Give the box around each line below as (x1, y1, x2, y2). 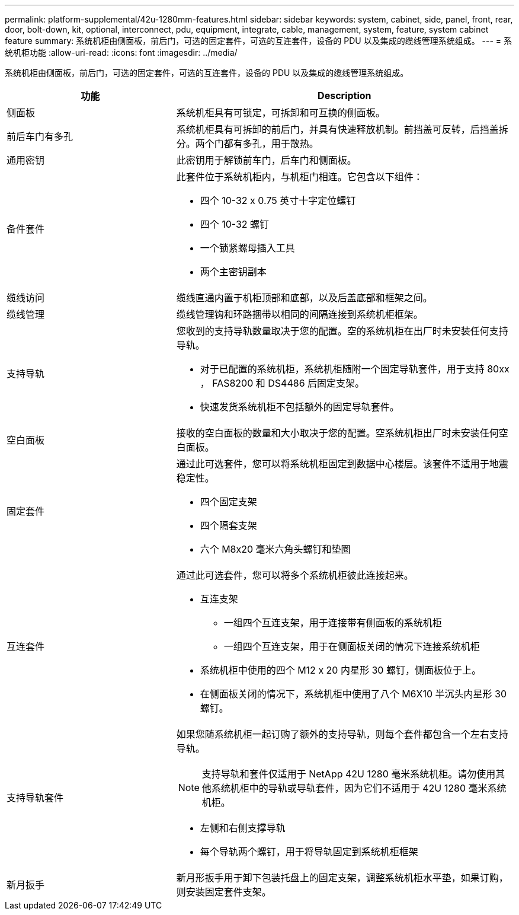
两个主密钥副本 (200, 266, 267, 278)
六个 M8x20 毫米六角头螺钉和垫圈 (200, 543, 351, 555)
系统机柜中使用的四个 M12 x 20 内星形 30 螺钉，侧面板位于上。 (200, 664, 481, 676)
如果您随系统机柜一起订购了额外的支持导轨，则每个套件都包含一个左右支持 (176, 728, 508, 740)
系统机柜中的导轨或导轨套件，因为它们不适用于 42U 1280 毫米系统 (211, 782, 507, 794)
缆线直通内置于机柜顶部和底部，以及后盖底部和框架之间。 (176, 292, 432, 304)
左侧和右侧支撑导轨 (200, 822, 286, 834)
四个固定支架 (200, 496, 257, 508)
